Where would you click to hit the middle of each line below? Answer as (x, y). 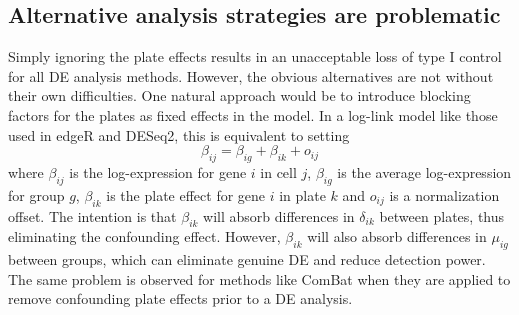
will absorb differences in (279, 215)
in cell (278, 171)
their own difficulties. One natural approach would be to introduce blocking (239, 95)
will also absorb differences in (397, 236)
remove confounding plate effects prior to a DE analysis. (180, 298)
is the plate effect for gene (186, 194)
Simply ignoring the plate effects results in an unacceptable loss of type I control (255, 56)
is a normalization (444, 194)
